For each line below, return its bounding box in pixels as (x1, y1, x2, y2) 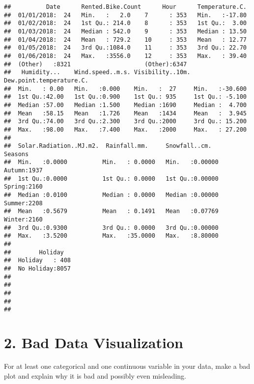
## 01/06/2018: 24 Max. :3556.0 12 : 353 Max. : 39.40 (4, 52, 247, 59)
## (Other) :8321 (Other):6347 (4, 60, 187, 68)
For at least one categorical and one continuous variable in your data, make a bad (4, 361, 251, 371)
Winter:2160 (4, 216, 43, 223)
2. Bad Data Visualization (4, 332, 183, 353)
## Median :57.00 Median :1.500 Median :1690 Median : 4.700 (4, 101, 247, 109)
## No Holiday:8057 (4, 265, 71, 272)
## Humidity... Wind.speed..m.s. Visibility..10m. (4, 69, 191, 76)
